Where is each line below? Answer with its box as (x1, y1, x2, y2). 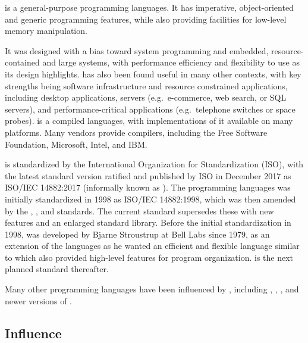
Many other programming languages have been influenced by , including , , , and (5, 283, 299, 295)
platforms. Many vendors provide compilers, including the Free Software (5, 126, 268, 138)
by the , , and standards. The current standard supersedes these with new (5, 204, 274, 217)
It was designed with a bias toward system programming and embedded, (5, 44, 269, 57)
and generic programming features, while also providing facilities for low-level (5, 13, 287, 25)
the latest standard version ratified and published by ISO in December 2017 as (5, 169, 291, 182)
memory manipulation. (5, 24, 87, 37)
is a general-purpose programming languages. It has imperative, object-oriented (5, 1, 294, 13)
